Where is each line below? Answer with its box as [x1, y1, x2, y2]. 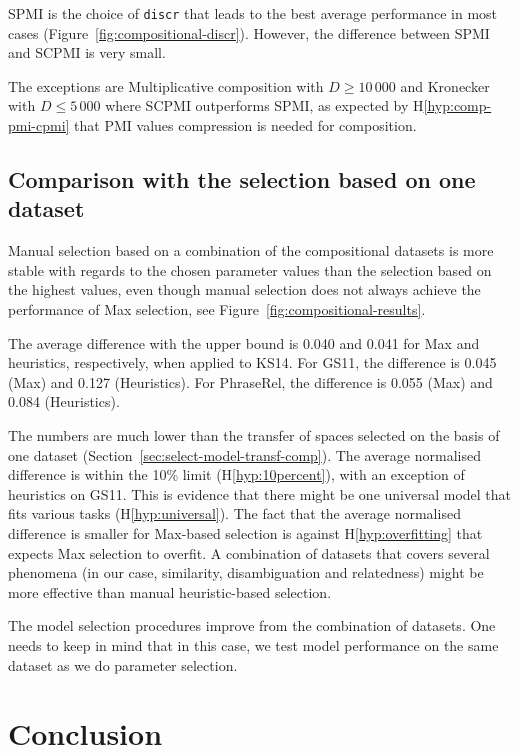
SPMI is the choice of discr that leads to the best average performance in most [8, 3, 498, 23]
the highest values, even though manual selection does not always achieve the [8, 279, 481, 300]
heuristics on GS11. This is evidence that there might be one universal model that [8, 483, 512, 504]
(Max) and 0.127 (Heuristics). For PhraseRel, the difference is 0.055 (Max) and [8, 371, 493, 392]
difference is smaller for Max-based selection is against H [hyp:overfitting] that [8, 522, 483, 543]
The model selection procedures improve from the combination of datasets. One [8, 615, 496, 636]
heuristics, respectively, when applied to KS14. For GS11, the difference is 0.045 [8, 352, 497, 373]
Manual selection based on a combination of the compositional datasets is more [8, 240, 494, 261]
